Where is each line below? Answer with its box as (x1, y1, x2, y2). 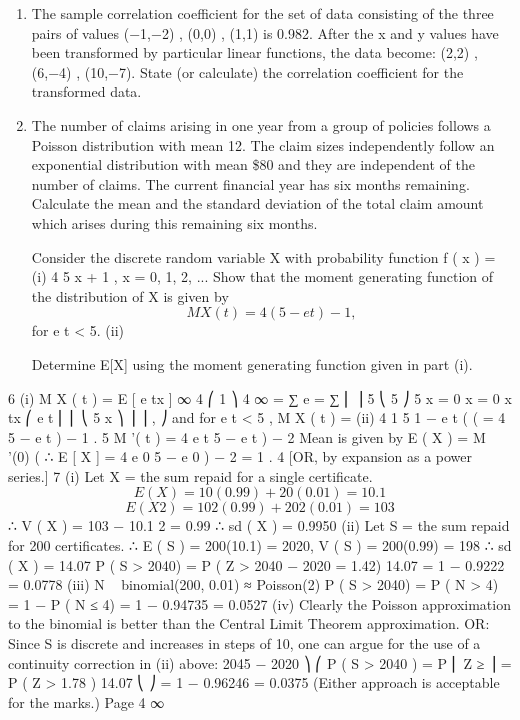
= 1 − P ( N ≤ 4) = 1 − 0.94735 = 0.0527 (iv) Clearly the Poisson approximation (8, 593, 511, 614)
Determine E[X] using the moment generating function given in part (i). (31, 353, 473, 374)
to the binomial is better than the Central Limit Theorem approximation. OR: (8, 613, 490, 634)
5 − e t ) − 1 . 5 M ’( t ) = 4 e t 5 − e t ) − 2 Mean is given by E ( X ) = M (8, 426, 486, 447)
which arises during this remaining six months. (31, 212, 318, 233)
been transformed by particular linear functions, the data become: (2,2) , (31, 42, 478, 63)
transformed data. (31, 81, 142, 102)
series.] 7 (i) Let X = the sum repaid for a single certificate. (8, 465, 373, 486)
